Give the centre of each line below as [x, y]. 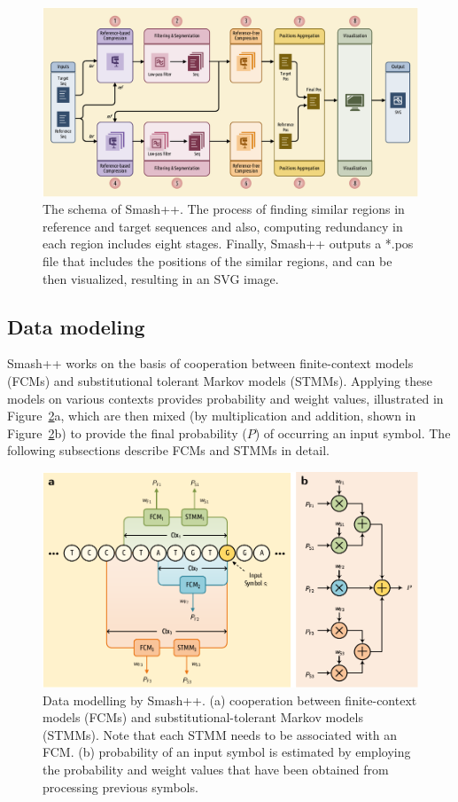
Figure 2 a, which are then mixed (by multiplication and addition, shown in [212, 416]
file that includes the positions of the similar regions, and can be [217, 261]
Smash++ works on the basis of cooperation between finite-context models [210, 363]
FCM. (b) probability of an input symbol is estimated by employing [227, 752]
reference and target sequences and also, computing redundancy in [223, 226]
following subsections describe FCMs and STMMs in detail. [168, 450]
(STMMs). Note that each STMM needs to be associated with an [220, 734]
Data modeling [76, 326]
